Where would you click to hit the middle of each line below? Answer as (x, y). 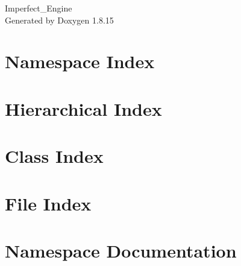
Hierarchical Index (83, 108)
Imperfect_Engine (39, 8)
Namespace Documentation (121, 250)
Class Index (54, 156)
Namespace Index (80, 61)
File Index (48, 203)
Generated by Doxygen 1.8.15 (59, 20)
